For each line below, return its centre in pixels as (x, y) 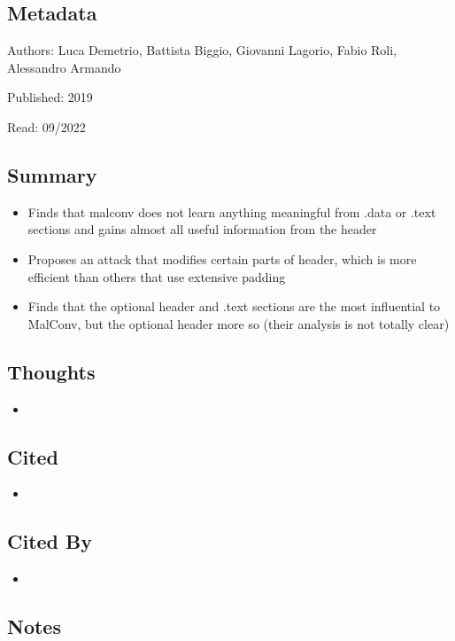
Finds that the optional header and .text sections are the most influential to (234, 306)
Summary (52, 174)
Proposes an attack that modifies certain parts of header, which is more (222, 258)
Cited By (50, 541)
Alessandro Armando (64, 67)
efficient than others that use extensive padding (157, 276)
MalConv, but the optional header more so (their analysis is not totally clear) (239, 323)
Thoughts (51, 371)
